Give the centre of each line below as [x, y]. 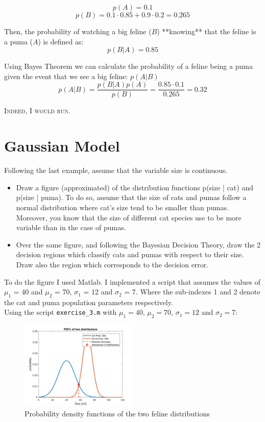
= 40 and [28, 292]
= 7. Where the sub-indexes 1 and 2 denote [192, 292]
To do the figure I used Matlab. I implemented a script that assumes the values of [132, 281]
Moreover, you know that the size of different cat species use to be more [129, 217]
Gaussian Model [62, 146]
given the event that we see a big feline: [66, 76]
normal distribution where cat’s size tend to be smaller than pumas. [123, 207]
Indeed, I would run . [37, 110]
